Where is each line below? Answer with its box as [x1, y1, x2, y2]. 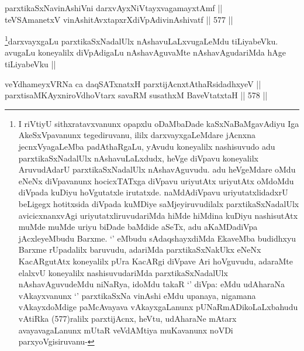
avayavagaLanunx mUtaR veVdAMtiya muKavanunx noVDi [18, 324, 233, 336]
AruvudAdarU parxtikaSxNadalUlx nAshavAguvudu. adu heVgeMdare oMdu [18, 163, 296, 175]
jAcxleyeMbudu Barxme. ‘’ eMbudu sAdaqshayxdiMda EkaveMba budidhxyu [18, 232, 296, 244]
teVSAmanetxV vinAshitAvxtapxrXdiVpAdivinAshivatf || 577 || [5, 13, 233, 25]
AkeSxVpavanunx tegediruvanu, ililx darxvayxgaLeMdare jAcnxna [18, 129, 256, 141]
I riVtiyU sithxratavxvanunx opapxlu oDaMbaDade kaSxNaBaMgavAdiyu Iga [18, 117, 299, 129]
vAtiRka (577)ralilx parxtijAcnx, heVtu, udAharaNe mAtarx [18, 312, 237, 324]
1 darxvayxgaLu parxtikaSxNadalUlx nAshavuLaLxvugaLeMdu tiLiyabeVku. [5, 33, 278, 47]
